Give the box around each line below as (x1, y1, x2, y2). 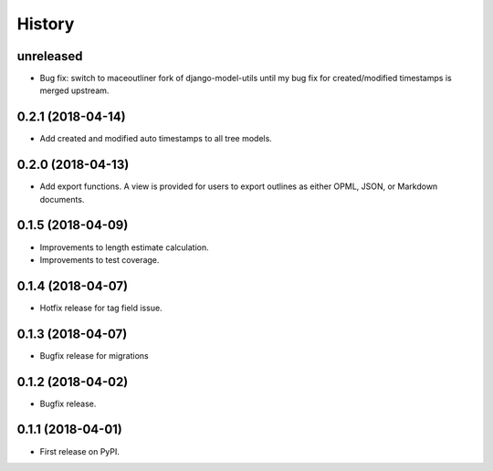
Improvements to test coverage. (39, 254, 160, 265)
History (16, 14, 75, 34)
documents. (39, 194, 85, 204)
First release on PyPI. (39, 445, 121, 456)
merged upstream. (39, 85, 110, 96)
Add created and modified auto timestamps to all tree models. (39, 133, 273, 144)
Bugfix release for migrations (39, 350, 150, 361)
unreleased (16, 48, 83, 64)
